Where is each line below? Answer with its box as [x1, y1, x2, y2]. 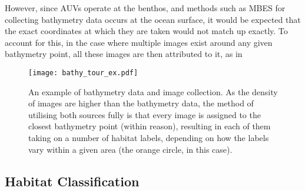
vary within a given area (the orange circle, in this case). [28, 143, 233, 155]
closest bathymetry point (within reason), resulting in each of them [28, 120, 271, 132]
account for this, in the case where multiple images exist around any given [5, 36, 273, 48]
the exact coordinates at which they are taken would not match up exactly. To [5, 25, 288, 37]
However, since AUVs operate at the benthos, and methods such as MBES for [5, 2, 286, 14]
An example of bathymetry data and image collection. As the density [28, 85, 278, 98]
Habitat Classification [5, 172, 140, 190]
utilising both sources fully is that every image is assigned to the [28, 108, 261, 120]
